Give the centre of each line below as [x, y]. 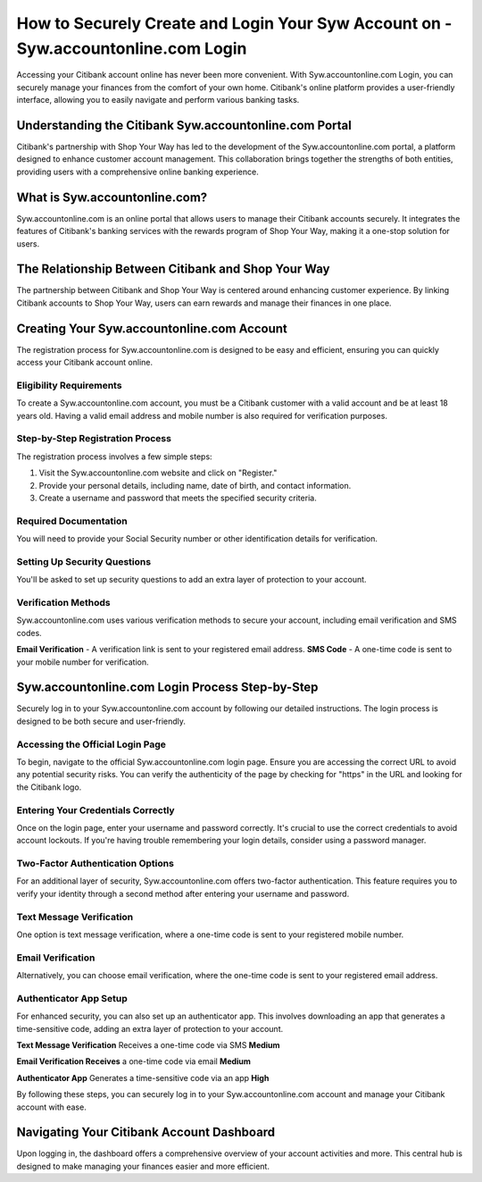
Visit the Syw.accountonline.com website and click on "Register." [158, 473]
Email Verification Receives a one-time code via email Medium [134, 1061]
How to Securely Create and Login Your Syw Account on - [234, 23]
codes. [29, 633]
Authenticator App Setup [72, 998]
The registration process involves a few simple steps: [115, 457]
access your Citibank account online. [85, 363]
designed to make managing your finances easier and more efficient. [143, 1166]
